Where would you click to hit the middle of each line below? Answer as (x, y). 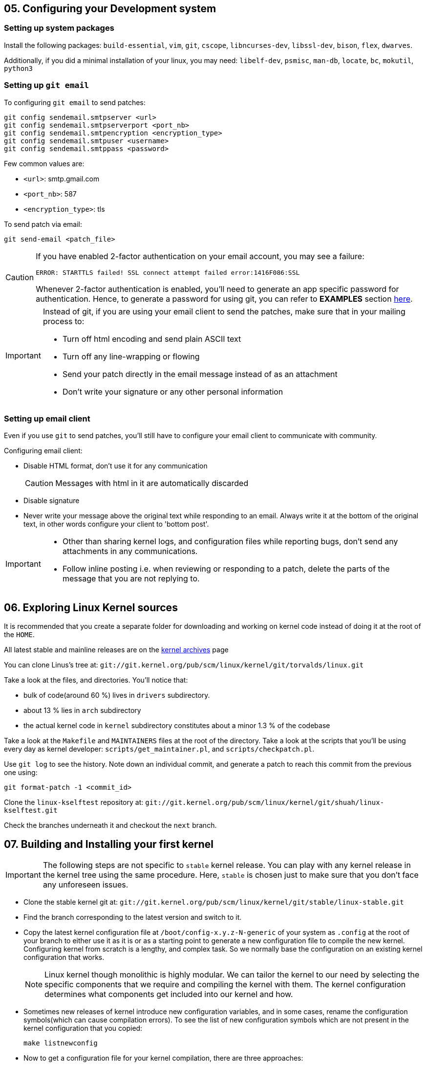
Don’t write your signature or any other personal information (173, 391)
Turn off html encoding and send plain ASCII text (152, 339)
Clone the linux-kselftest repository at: (74, 802)
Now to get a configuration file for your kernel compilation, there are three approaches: (163, 1058)
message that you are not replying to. (131, 579)
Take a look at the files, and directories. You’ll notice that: (96, 680)
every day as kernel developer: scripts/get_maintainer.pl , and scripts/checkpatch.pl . (159, 749)
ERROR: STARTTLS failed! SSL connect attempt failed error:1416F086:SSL (168, 272)
